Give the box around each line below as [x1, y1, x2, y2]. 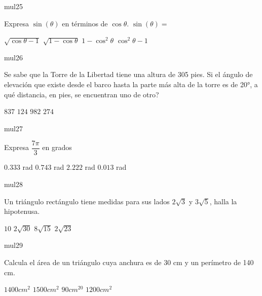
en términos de [62, 18, 108, 28]
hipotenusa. [4, 206, 40, 216]
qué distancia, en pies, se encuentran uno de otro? [4, 89, 159, 99]
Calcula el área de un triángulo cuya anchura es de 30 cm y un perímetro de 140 [4, 256, 254, 267]
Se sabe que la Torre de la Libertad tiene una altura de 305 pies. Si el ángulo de [4, 69, 253, 80]
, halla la [209, 196, 237, 206]
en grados [42, 142, 72, 153]
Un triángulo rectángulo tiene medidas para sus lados [4, 196, 170, 206]
